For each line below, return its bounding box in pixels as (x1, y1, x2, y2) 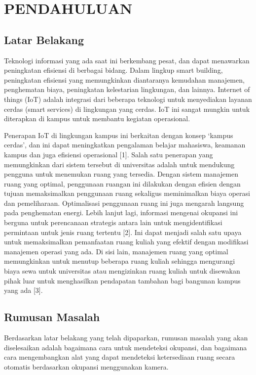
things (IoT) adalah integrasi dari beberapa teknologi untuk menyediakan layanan (4, 94, 252, 104)
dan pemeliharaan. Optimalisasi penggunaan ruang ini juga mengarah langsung (4, 197, 244, 208)
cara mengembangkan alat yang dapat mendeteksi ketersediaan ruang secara (4, 352, 235, 362)
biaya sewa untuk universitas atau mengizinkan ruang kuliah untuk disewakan (4, 266, 240, 276)
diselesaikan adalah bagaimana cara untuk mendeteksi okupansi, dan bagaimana (4, 342, 247, 352)
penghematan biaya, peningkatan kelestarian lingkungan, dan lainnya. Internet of (4, 84, 250, 94)
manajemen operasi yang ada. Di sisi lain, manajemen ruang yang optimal (4, 246, 228, 256)
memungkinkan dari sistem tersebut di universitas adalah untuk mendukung (4, 159, 235, 169)
